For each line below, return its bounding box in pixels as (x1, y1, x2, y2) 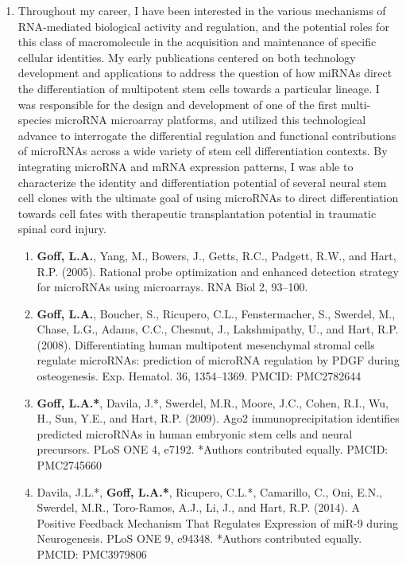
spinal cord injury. (17, 220, 106, 237)
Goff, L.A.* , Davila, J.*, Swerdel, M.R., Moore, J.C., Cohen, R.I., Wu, (37, 394, 389, 411)
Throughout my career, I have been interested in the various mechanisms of (17, 2, 386, 18)
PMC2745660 (37, 457, 102, 473)
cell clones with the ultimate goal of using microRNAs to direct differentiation (17, 189, 399, 206)
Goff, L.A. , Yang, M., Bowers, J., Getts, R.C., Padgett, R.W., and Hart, (37, 247, 396, 263)
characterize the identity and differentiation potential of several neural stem (17, 173, 387, 190)
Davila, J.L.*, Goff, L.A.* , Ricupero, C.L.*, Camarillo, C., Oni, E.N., (37, 483, 382, 500)
